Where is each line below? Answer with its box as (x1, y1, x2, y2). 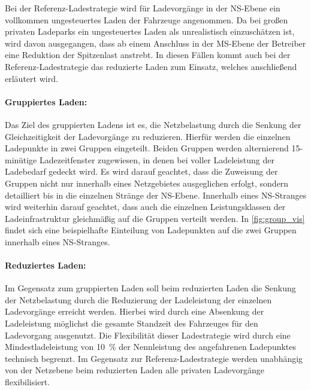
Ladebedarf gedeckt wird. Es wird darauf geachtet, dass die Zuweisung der (5, 165, 278, 178)
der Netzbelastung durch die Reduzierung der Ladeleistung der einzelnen (5, 293, 272, 306)
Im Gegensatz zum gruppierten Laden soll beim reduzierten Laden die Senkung (5, 282, 296, 294)
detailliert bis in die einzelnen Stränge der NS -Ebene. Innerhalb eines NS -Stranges (5, 188, 307, 201)
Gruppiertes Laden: (5, 95, 87, 108)
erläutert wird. (5, 72, 58, 84)
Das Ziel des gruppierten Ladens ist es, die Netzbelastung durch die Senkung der (5, 118, 301, 130)
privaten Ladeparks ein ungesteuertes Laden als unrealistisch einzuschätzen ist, (5, 25, 295, 38)
